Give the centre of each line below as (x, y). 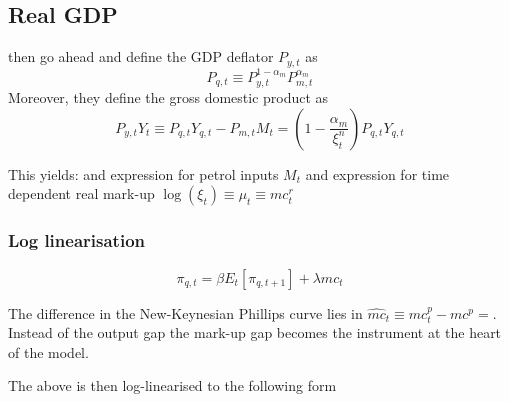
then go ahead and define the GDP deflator (141, 56)
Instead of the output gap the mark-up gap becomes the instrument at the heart (255, 332)
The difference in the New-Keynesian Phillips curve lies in (185, 312)
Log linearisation (76, 240)
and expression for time (377, 173)
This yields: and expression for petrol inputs (143, 173)
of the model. (48, 351)
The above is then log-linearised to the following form (172, 385)
